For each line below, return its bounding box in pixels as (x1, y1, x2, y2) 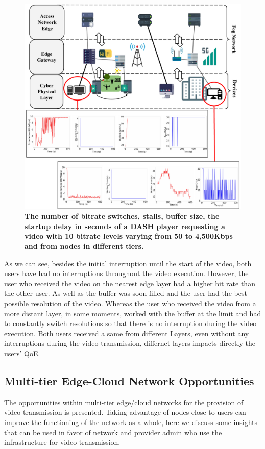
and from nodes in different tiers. (25, 241, 144, 252)
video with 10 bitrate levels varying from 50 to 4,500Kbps (25, 231, 233, 241)
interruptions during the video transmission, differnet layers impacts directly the (4, 338, 255, 348)
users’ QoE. (4, 347, 40, 358)
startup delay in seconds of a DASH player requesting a (25, 220, 225, 231)
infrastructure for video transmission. (4, 437, 121, 447)
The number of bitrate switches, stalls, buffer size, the (25, 211, 220, 221)
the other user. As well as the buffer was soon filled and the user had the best (4, 288, 247, 298)
